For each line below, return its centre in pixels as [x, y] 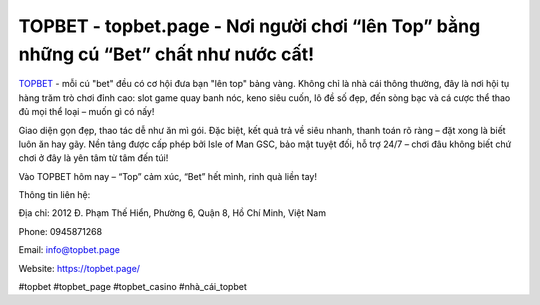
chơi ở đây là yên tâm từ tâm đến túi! [93, 158]
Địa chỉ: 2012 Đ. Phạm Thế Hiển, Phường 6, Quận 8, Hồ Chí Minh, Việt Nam [172, 213]
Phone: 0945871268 [60, 231]
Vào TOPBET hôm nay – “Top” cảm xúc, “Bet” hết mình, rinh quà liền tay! [168, 176]
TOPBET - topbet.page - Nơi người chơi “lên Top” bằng [249, 26]
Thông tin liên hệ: [54, 195]
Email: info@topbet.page [69, 250]
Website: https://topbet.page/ [79, 268]
